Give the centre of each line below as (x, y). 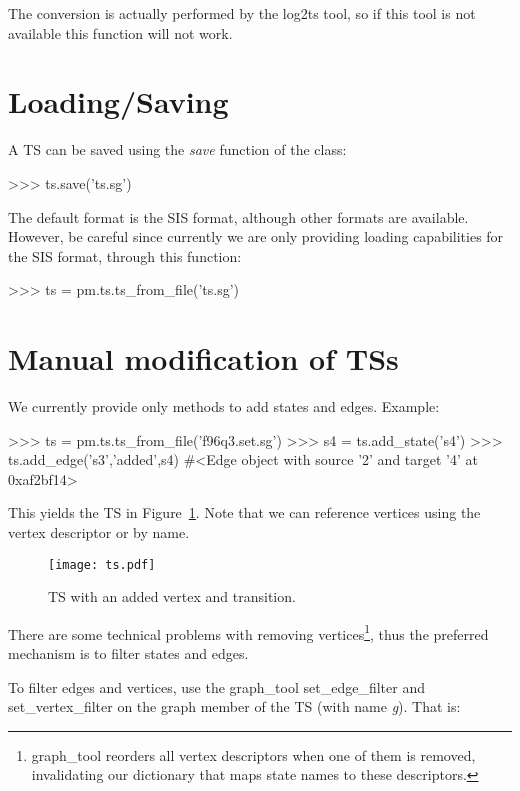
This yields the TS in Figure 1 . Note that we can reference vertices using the (244, 512)
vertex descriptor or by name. (99, 531)
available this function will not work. (120, 32)
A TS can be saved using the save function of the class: (177, 149)
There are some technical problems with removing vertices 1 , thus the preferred (248, 632)
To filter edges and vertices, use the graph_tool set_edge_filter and (216, 686)
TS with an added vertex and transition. (172, 596)
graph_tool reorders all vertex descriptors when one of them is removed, (253, 754)
